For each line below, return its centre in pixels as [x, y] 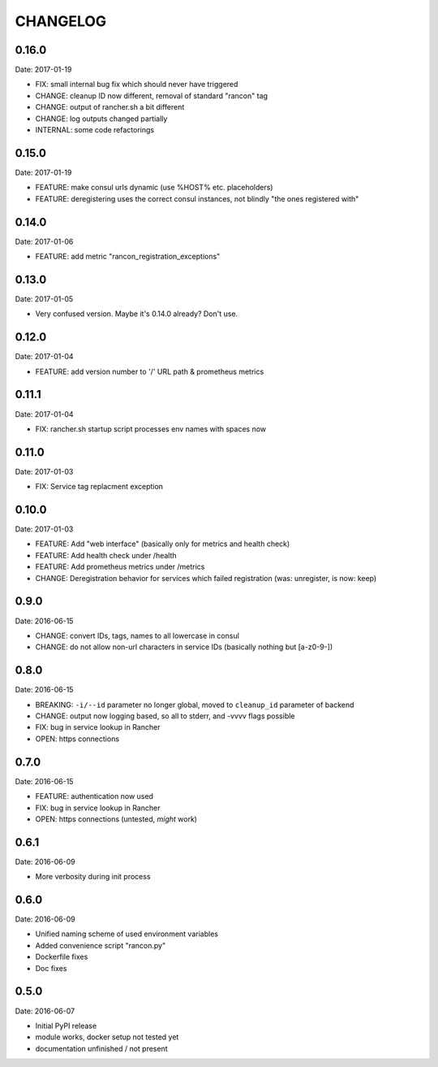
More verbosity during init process [93, 877]
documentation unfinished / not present [101, 1048]
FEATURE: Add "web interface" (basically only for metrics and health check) [163, 544]
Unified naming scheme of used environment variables [127, 934]
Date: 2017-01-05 [44, 299]
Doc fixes [51, 968]
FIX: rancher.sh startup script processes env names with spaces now [151, 429]
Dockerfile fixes [62, 957]
